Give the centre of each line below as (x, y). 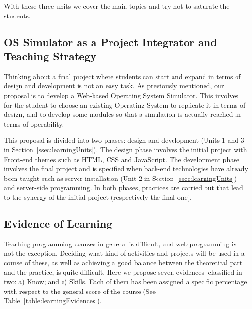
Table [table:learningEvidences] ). (53, 301)
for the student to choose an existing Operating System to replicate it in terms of (125, 105)
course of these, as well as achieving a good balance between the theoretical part (123, 262)
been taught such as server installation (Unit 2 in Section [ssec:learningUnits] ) (120, 178)
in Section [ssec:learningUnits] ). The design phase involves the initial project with (126, 149)
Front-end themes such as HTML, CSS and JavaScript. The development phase (122, 159)
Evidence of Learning (58, 223)
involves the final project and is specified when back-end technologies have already (126, 169)
